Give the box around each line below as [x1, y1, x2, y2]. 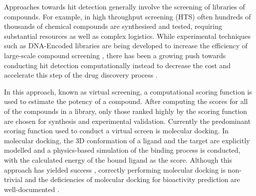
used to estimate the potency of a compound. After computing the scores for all [4, 96, 248, 106]
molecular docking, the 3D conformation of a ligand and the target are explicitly [4, 135, 250, 145]
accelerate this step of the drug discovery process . [4, 70, 158, 80]
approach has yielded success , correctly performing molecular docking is [4, 164, 226, 175]
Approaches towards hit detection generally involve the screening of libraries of [4, 1, 245, 11]
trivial [4, 174, 23, 185]
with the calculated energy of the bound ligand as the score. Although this [4, 154, 232, 165]
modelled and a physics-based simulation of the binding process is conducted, [4, 145, 241, 155]
